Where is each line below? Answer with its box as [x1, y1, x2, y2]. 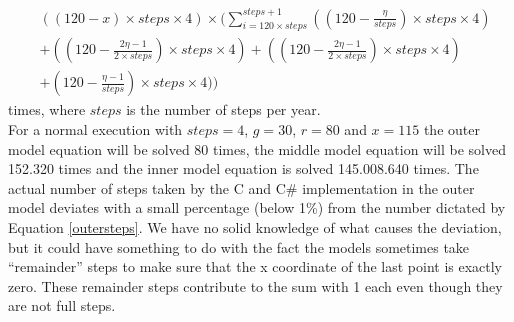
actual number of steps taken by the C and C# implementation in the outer [8, 177, 475, 198]
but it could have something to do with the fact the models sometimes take [8, 236, 470, 257]
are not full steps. [8, 295, 116, 316]
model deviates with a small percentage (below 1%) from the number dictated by [8, 197, 506, 218]
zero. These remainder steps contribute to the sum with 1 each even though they [8, 275, 503, 296]
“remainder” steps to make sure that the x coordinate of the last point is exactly [8, 256, 503, 277]
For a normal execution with [8, 118, 183, 139]
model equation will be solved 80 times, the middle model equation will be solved [8, 138, 506, 159]
